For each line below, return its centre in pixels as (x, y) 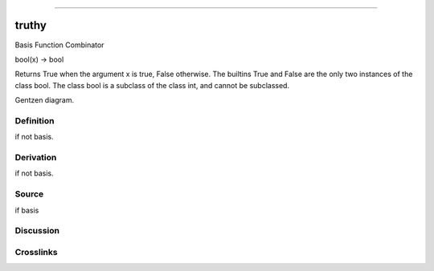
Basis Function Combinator (59, 45)
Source (29, 194)
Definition (35, 120)
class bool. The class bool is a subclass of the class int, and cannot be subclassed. (152, 85)
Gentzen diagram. (45, 100)
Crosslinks (36, 252)
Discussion (37, 231)
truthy (31, 25)
